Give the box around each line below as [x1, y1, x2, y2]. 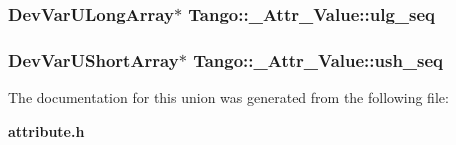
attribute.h [8, 120, 85, 141]
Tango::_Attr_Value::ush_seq [193, 47, 444, 72]
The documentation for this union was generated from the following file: [8, 87, 449, 108]
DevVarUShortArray [8, 47, 179, 72]
